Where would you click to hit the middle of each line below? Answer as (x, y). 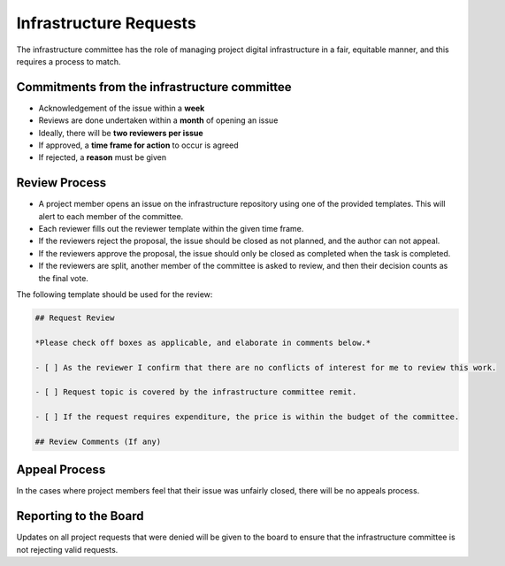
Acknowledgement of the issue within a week (122, 108)
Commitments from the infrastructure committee (154, 87)
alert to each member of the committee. (111, 216)
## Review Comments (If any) (98, 441)
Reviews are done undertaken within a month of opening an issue (158, 120)
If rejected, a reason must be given (103, 157)
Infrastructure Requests (106, 23)
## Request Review (75, 318)
